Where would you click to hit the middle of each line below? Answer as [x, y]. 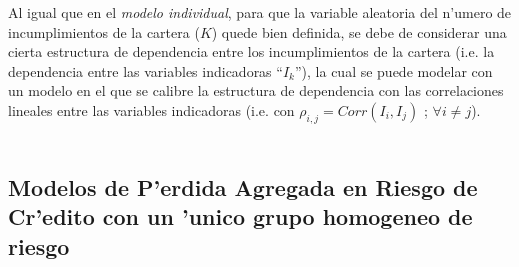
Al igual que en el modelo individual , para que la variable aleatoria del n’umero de [260, 12]
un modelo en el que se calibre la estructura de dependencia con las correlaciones [256, 90]
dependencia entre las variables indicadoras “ [145, 70]
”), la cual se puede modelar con [393, 70]
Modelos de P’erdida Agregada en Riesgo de [243, 186]
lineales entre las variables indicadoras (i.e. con [151, 109]
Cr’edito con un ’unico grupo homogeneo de [240, 216]
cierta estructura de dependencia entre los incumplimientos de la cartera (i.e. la [251, 51]
